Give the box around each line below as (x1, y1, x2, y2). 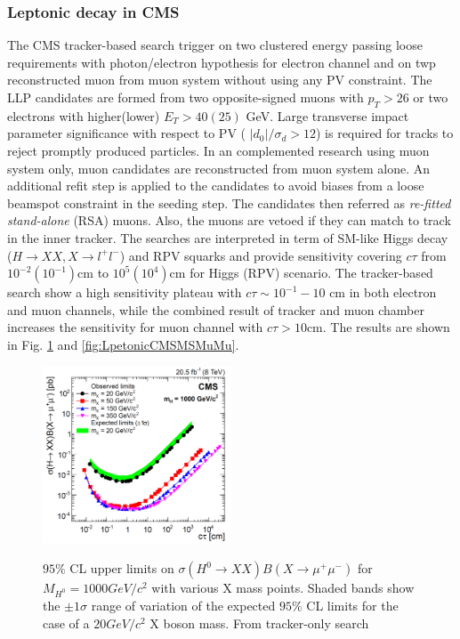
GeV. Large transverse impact (246, 106, 409, 125)
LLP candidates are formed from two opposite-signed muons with (7, 88, 364, 106)
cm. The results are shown (306, 318, 450, 336)
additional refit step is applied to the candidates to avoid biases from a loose (7, 176, 424, 195)
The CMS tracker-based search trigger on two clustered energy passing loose (7, 36, 423, 54)
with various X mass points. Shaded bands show (151, 578, 415, 597)
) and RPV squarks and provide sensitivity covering (119, 246, 402, 264)
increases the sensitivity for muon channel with (7, 318, 263, 336)
